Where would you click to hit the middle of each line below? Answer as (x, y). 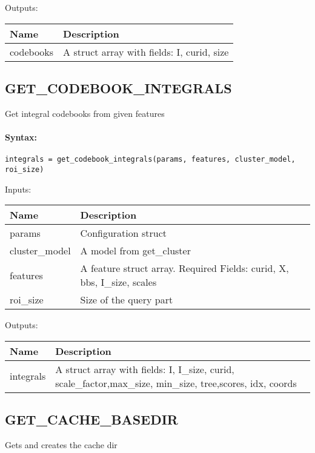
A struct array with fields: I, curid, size (146, 51)
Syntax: (21, 137)
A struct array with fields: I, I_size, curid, (145, 369)
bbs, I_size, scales (118, 282)
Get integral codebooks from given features (85, 113)
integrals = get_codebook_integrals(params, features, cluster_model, (150, 160)
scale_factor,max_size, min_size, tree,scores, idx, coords (176, 383)
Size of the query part (127, 300)
